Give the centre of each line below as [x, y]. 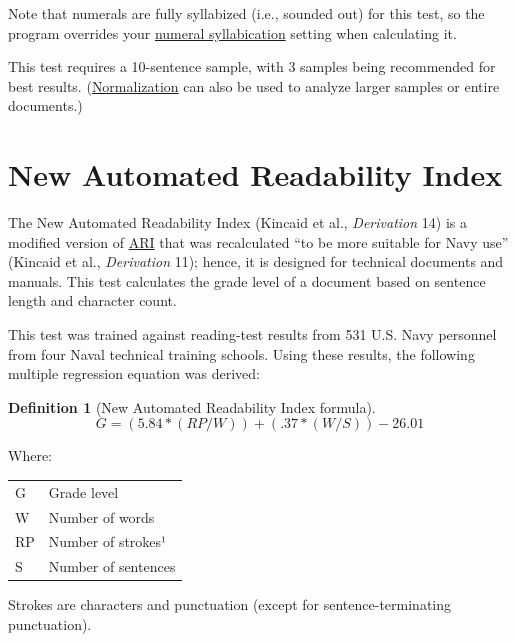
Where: [30, 455]
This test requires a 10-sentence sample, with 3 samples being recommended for [252, 66]
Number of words [101, 516]
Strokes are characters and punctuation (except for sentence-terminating [230, 604]
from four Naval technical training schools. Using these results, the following [241, 353]
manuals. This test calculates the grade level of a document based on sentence [247, 280]
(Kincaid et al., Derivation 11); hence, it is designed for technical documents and [256, 261]
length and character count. [92, 300]
